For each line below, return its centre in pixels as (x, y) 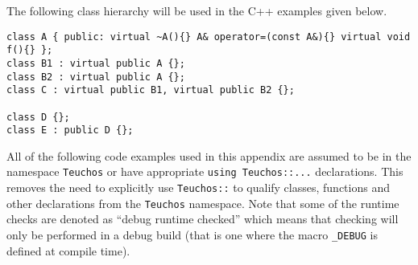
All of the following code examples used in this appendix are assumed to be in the (209, 155)
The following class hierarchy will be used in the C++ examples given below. (197, 10)
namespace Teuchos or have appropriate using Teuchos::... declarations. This (205, 171)
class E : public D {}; (70, 130)
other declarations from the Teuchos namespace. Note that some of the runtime (203, 203)
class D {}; (38, 117)
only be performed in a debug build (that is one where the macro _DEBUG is (192, 234)
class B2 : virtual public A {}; (96, 77)
